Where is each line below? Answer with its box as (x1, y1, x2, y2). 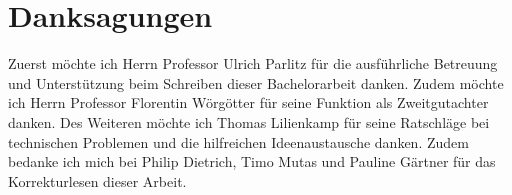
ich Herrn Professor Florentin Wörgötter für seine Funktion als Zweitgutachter (8, 92, 489, 113)
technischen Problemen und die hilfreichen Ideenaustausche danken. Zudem (8, 131, 469, 152)
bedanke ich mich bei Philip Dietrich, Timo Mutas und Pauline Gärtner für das (8, 151, 496, 172)
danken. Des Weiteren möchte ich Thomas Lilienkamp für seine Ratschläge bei (8, 111, 490, 132)
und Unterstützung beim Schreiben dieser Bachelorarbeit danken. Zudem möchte (8, 72, 504, 93)
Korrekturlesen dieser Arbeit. (8, 170, 187, 191)
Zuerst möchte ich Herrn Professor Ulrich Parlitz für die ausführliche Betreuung (8, 53, 498, 74)
